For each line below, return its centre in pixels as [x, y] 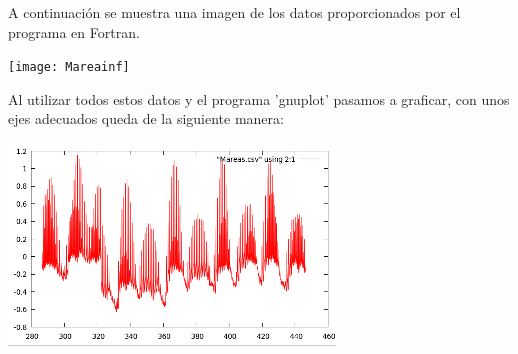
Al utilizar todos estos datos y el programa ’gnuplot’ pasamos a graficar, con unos [259, 98]
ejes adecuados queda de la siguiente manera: [146, 118]
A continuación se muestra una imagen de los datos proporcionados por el [234, 12]
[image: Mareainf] [69, 67]
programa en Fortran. [74, 31]
